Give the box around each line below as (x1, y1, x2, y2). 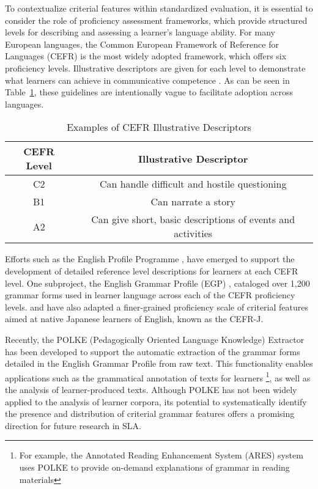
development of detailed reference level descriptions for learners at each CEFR (5, 264, 298, 277)
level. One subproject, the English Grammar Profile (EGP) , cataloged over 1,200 (5, 276, 310, 289)
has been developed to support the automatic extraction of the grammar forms (5, 345, 300, 358)
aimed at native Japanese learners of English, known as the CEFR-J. (5, 312, 264, 325)
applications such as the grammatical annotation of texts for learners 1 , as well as (5, 369, 311, 384)
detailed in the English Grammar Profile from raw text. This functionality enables (5, 357, 313, 370)
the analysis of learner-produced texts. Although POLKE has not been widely (5, 383, 297, 395)
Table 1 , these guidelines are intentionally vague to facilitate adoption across (5, 86, 293, 98)
